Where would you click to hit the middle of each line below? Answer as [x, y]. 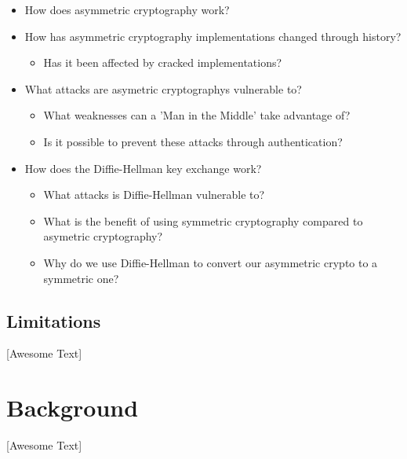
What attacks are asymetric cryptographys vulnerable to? [163, 88]
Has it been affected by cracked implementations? [163, 62]
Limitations [54, 320]
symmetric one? [81, 278]
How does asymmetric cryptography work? [127, 9]
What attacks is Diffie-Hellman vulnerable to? [154, 195]
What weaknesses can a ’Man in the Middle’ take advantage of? [197, 115]
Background [73, 408]
